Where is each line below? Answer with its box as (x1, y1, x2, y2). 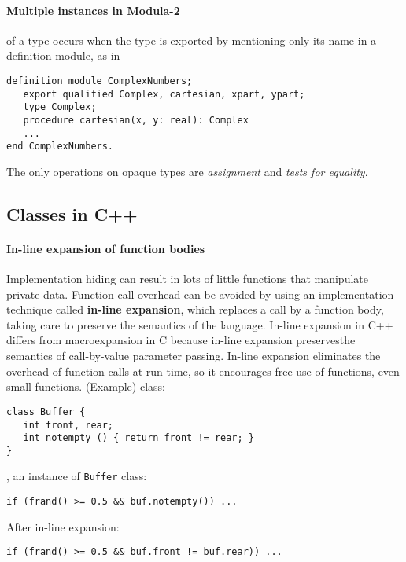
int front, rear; (23, 419, 114, 431)
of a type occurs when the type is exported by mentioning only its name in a (6, 31, 377, 48)
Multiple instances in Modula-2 (6, 2, 180, 18)
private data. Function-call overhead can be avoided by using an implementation (6, 285, 394, 302)
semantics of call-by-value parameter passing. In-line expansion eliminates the (6, 347, 381, 364)
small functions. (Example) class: (6, 378, 165, 395)
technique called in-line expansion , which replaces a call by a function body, (6, 301, 384, 318)
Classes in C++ (6, 201, 138, 226)
